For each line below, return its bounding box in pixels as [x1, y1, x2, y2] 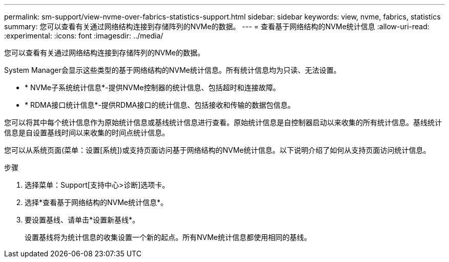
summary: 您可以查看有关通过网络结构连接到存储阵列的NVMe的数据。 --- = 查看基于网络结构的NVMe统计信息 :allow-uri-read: [4, 22, 430, 31]
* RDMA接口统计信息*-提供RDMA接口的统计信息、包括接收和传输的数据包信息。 [25, 100, 295, 109]
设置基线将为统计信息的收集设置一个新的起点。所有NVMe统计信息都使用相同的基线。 [25, 233, 312, 241]
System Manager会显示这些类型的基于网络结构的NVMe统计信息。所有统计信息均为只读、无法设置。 [4, 66, 341, 74]
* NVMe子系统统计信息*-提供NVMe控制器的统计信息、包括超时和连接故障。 [25, 83, 280, 92]
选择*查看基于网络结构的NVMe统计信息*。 [25, 198, 168, 207]
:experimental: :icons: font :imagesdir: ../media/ [4, 31, 164, 40]
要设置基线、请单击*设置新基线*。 [25, 215, 140, 224]
